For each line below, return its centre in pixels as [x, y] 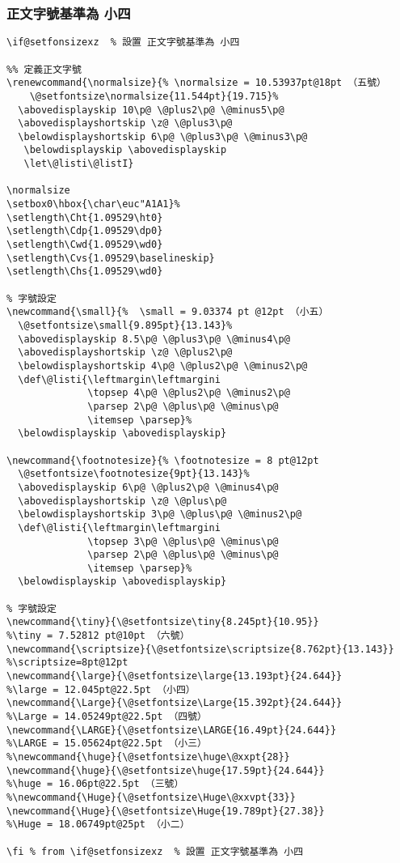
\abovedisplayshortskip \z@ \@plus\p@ [122, 501]
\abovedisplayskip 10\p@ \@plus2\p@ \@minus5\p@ [151, 110]
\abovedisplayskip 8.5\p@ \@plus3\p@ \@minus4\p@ [154, 339]
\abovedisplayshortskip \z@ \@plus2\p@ [125, 353]
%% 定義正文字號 [44, 69]
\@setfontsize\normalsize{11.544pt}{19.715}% [154, 96]
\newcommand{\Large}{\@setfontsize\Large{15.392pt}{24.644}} [175, 703]
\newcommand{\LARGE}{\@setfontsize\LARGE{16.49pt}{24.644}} [172, 730]
